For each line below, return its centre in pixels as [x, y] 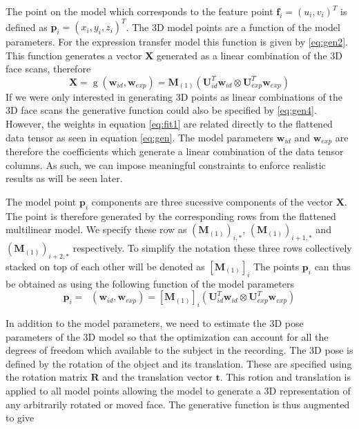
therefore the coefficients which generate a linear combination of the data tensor [175, 151]
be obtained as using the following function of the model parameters [150, 283]
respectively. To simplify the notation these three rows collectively [212, 248]
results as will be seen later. [64, 178]
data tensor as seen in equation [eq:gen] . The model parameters [140, 137]
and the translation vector [157, 377]
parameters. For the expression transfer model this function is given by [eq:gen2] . [177, 42]
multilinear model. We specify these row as [96, 229]
